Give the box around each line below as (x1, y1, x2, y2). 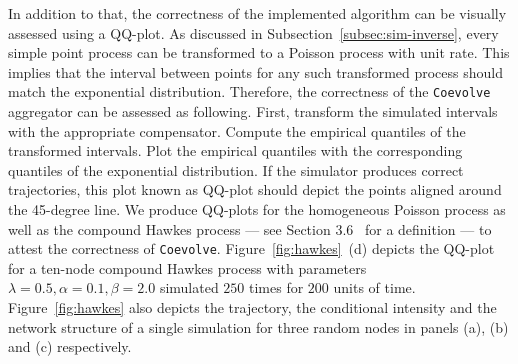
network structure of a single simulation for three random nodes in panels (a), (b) (8, 316, 509, 337)
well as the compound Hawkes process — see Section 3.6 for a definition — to (8, 218, 492, 239)
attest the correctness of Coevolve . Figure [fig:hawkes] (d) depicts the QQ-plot (8, 238, 495, 259)
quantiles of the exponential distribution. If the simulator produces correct (8, 159, 464, 180)
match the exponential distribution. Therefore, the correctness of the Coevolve (8, 81, 491, 102)
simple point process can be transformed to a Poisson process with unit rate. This (8, 42, 510, 63)
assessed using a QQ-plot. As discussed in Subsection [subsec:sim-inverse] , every (8, 22, 499, 43)
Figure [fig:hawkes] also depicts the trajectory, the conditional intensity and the (8, 297, 497, 318)
